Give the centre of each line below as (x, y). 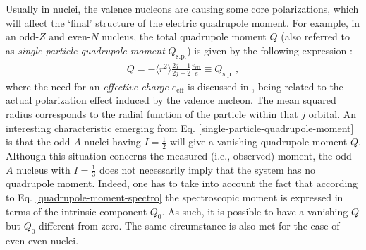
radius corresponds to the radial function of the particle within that (152, 113)
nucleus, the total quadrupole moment (184, 36)
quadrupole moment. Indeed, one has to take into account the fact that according (182, 183)
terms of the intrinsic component (77, 211)
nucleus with (43, 169)
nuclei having (112, 142)
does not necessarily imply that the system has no (207, 169)
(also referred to (316, 36)
